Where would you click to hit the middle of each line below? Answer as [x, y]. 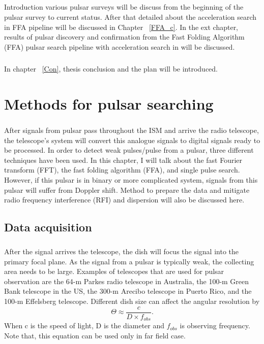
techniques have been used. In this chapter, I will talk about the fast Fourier [123, 160]
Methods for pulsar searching [109, 103]
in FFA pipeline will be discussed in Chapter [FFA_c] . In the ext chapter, [121, 27]
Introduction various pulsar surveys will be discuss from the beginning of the [124, 7]
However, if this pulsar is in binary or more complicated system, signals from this [131, 180]
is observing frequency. [215, 325]
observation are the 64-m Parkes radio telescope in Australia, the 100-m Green [127, 281]
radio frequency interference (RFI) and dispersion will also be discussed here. [124, 200]
